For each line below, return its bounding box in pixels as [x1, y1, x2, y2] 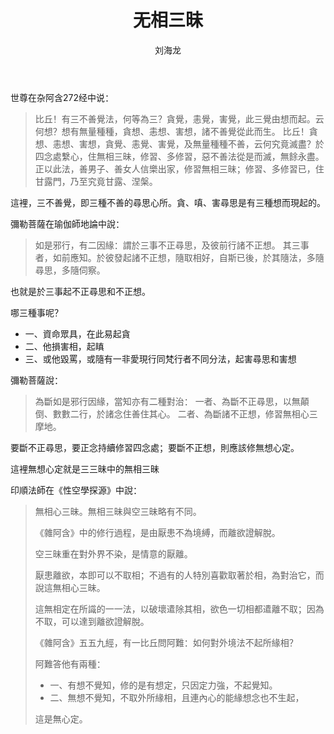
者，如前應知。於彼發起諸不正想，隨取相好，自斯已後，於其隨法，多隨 [34, 251, 325, 263]
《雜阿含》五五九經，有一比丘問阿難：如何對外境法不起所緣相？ [34, 636, 298, 648]
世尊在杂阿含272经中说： [10, 91, 114, 103]
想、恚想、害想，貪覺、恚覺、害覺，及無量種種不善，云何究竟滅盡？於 [34, 137, 325, 150]
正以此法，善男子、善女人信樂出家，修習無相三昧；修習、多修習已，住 [34, 162, 325, 175]
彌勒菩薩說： [10, 374, 63, 386]
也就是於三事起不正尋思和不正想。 [10, 285, 151, 297]
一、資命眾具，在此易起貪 [24, 327, 131, 340]
